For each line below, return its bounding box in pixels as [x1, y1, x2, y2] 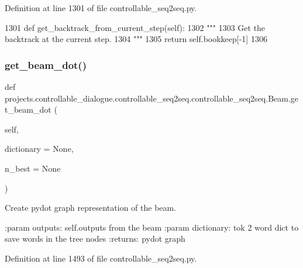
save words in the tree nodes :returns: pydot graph [5, 232, 185, 245]
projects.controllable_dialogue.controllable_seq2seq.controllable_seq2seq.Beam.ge [5, 92, 299, 104]
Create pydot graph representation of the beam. [5, 201, 177, 214]
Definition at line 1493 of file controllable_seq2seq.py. [5, 252, 197, 264]
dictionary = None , [5, 142, 74, 155]
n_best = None [5, 162, 61, 174]
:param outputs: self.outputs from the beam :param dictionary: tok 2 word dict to [5, 221, 299, 233]
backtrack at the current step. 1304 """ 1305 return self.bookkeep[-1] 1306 [5, 33, 267, 45]
